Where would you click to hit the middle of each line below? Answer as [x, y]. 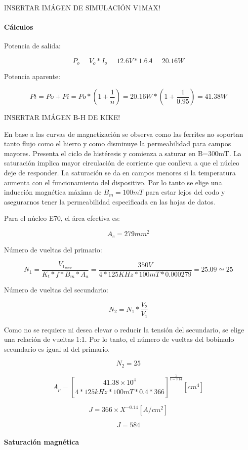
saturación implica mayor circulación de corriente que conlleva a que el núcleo [122, 163]
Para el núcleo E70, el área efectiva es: [62, 218]
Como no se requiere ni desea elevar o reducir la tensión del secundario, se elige [124, 329]
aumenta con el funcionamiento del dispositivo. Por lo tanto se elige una [113, 182]
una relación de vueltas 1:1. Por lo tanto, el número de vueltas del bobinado [119, 339]
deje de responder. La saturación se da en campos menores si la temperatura [120, 172]
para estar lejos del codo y [185, 192]
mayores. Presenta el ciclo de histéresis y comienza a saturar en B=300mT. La [123, 153]
